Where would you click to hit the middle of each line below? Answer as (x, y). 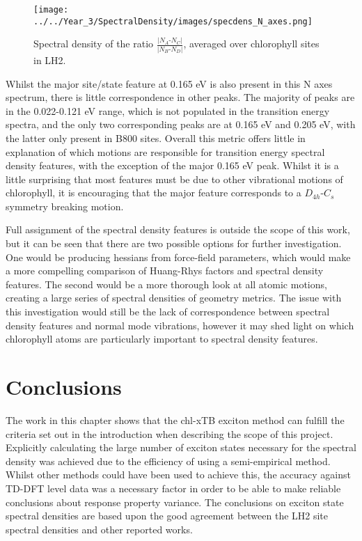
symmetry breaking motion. (65, 206)
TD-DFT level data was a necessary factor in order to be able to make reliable (173, 488)
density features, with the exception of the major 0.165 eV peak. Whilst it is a (172, 165)
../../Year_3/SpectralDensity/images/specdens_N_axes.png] (173, 21)
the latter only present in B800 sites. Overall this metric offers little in (156, 138)
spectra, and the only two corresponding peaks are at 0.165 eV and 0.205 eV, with (181, 124)
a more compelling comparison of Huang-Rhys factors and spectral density (165, 270)
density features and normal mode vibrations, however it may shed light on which (180, 325)
